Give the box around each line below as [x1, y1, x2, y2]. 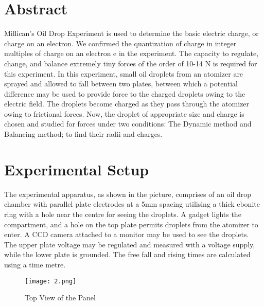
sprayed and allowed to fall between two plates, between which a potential [4, 78, 238, 89]
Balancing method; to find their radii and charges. [4, 129, 163, 139]
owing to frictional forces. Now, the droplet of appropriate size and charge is [4, 108, 244, 119]
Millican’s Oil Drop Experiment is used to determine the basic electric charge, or [4, 28, 259, 39]
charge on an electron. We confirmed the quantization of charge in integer [4, 38, 237, 48]
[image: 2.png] [25, 277, 77, 285]
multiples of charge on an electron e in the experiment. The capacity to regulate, [4, 48, 259, 59]
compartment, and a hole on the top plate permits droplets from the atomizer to [4, 219, 258, 229]
